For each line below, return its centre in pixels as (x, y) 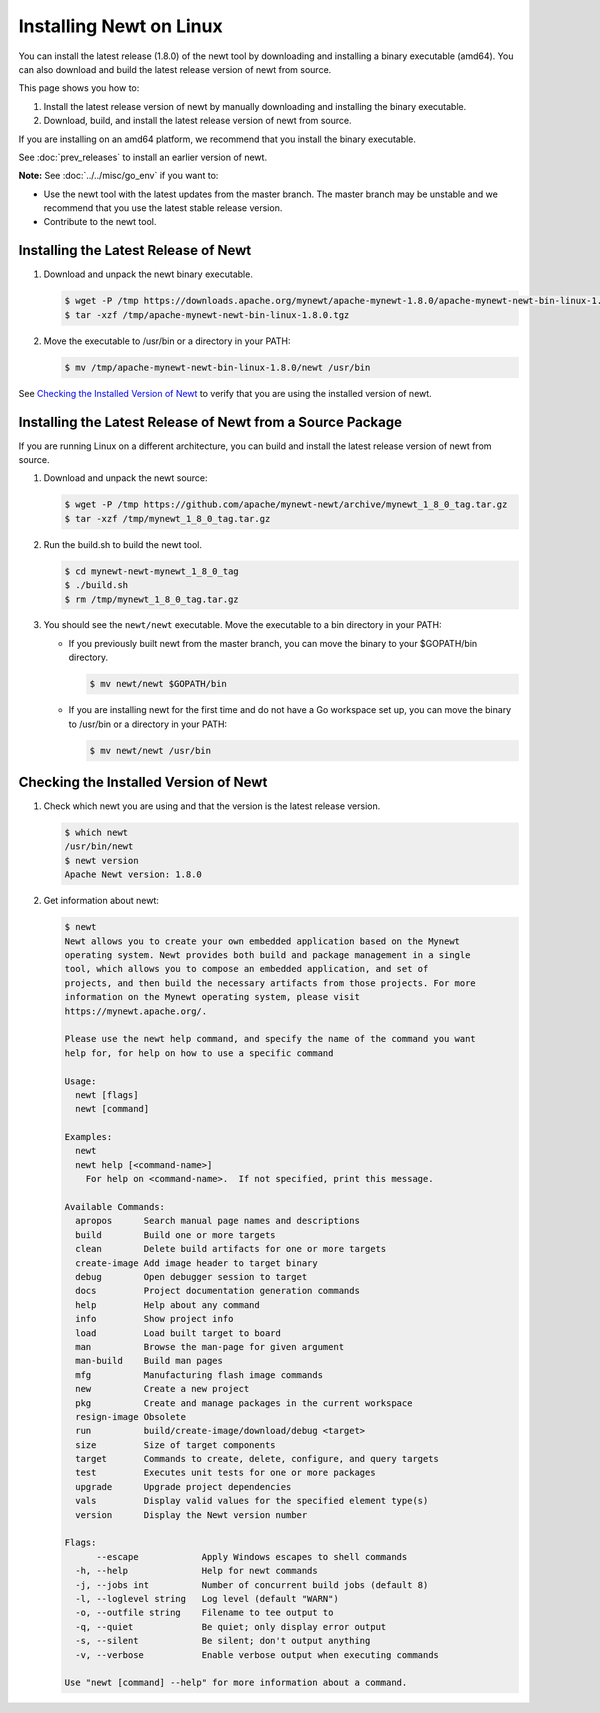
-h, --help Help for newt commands (197, 1571)
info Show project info (154, 1319)
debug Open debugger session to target (191, 1276)
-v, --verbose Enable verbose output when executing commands (257, 1654)
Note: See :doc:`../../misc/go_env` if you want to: (118, 176)
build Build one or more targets (175, 1234)
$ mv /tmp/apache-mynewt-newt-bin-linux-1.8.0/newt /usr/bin (217, 367)
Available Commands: (114, 1207)
